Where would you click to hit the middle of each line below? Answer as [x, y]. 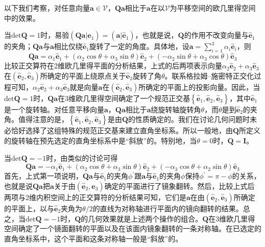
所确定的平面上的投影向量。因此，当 [199, 87]
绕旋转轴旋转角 [176, 109]
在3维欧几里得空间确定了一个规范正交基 [124, 98]
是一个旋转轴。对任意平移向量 [54, 109]
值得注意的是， [43, 119]
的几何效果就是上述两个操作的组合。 [142, 218]
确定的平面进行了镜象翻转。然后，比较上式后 [179, 186]
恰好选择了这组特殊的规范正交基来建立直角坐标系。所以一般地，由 [122, 130]
